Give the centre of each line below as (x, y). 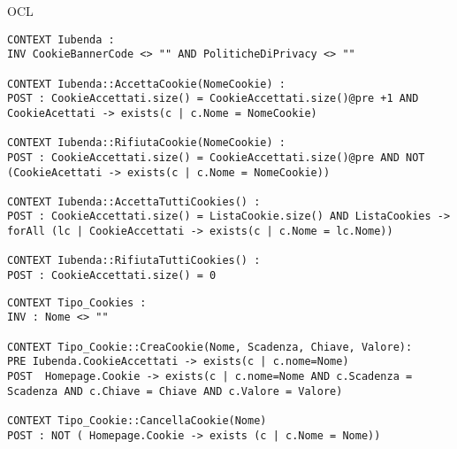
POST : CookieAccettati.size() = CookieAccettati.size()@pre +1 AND (213, 99)
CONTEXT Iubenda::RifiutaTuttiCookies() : (134, 261)
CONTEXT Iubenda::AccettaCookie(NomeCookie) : (146, 84)
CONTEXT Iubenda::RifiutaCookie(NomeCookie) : (146, 143)
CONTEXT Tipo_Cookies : (77, 302)
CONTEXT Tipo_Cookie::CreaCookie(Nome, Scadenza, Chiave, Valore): (210, 347)
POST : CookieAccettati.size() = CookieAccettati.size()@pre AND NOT (216, 157)
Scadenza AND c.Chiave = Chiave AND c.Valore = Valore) (175, 391)
